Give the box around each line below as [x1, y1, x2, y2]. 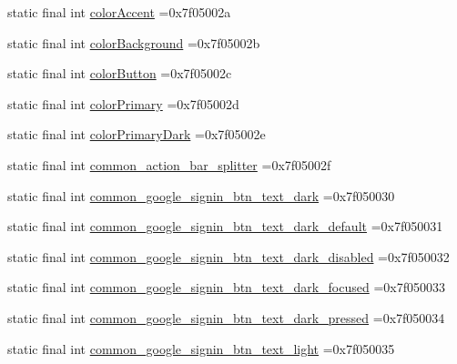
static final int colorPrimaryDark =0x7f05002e [7, 125, 266, 144]
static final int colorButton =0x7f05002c [7, 64, 232, 83]
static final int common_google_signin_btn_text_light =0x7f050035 [7, 339, 395, 358]
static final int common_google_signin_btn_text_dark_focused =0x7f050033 [7, 278, 445, 297]
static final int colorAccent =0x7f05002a [7, 3, 231, 21]
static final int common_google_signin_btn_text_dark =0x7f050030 [7, 186, 395, 205]
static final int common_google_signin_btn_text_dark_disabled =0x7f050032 [7, 247, 450, 266]
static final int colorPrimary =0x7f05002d [7, 94, 239, 113]
